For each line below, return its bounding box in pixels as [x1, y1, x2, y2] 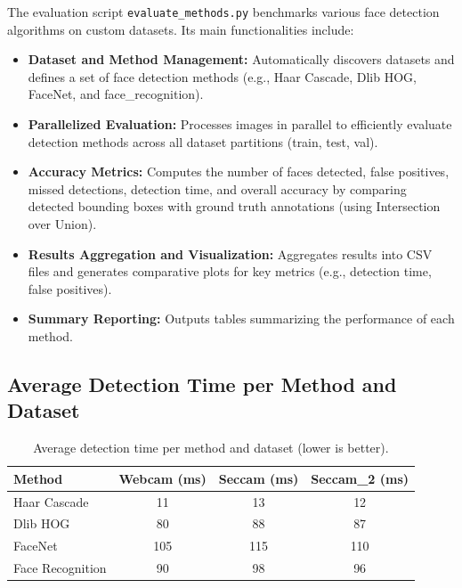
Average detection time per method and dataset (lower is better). [33, 438, 389, 457]
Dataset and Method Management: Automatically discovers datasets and [28, 50, 455, 69]
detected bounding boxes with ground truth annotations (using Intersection [28, 197, 441, 216]
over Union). [28, 215, 97, 233]
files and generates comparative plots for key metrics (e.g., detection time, [28, 262, 432, 281]
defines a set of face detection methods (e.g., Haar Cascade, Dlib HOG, [28, 67, 417, 86]
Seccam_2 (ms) [311, 469, 409, 487]
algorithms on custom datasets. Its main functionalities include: [7, 20, 354, 38]
